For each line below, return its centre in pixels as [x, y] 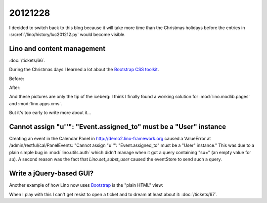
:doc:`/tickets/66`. [27, 60]
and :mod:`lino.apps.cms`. [36, 103]
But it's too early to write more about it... [50, 113]
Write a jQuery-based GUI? [51, 174]
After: [15, 88]
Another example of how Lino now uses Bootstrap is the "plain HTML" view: [86, 185]
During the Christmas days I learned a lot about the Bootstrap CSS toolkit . [84, 70]
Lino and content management [57, 49]
